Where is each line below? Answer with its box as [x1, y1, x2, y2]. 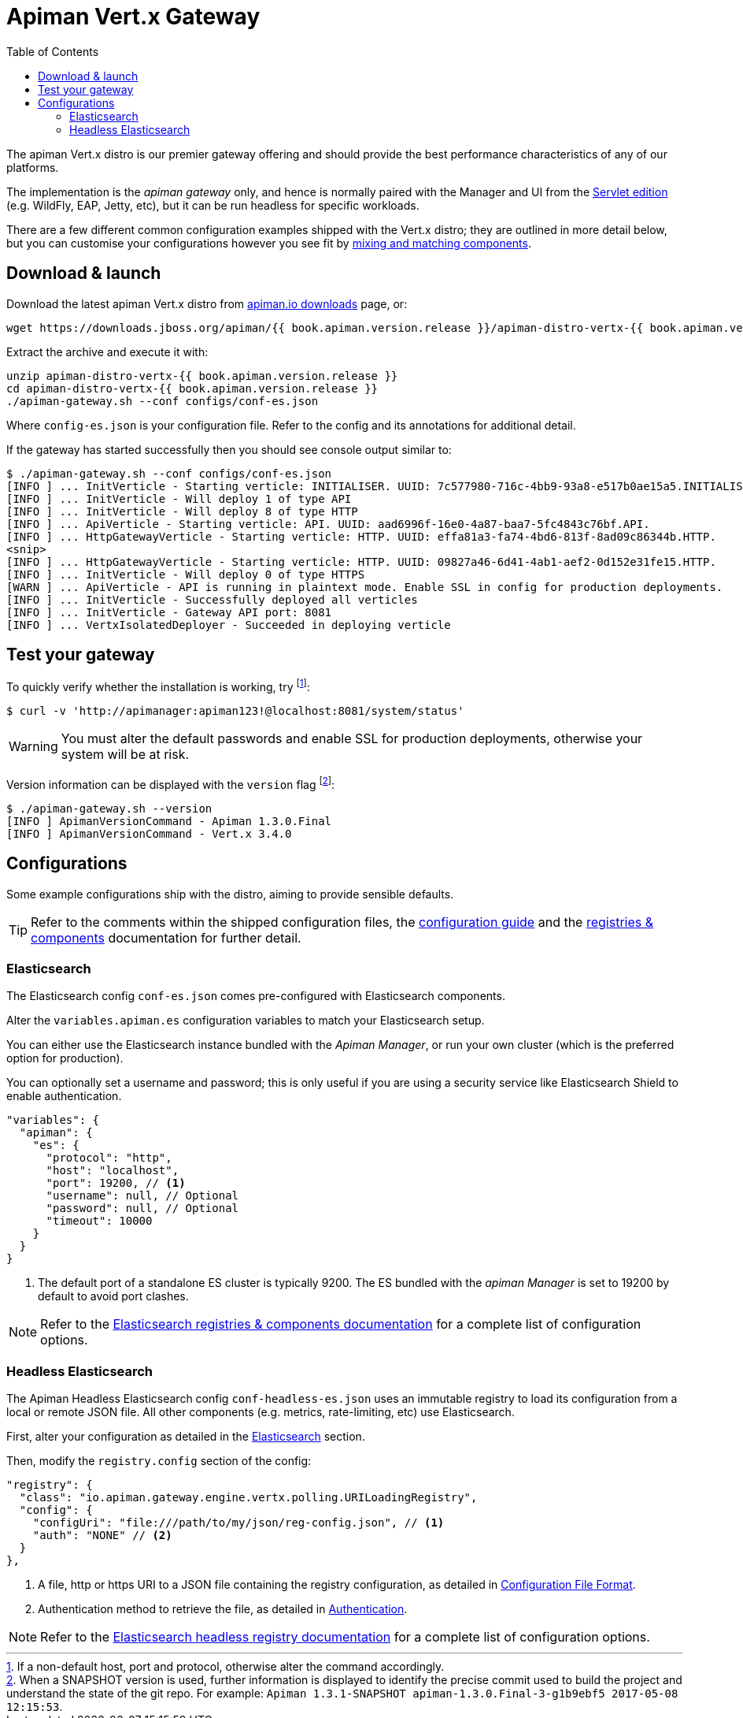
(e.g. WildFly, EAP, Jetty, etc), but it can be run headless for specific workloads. [6, 198, 420, 212]
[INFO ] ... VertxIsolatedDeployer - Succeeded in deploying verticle [6, 618, 451, 631]
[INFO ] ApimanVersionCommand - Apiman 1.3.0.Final [6, 814, 332, 827]
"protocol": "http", [46, 1151, 172, 1165]
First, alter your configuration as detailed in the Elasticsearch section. [6, 1430, 365, 1444]
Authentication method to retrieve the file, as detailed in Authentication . [38, 1602, 408, 1616]
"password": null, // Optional [46, 1202, 239, 1215]
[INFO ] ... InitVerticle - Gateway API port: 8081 [6, 605, 332, 619]
